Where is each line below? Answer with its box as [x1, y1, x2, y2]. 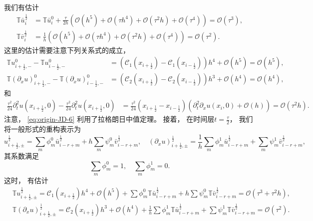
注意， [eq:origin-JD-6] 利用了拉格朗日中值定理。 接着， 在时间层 [4, 114, 215, 124]
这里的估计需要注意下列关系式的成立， [4, 44, 130, 55]
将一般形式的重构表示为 [4, 124, 81, 134]
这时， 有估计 [4, 175, 48, 185]
